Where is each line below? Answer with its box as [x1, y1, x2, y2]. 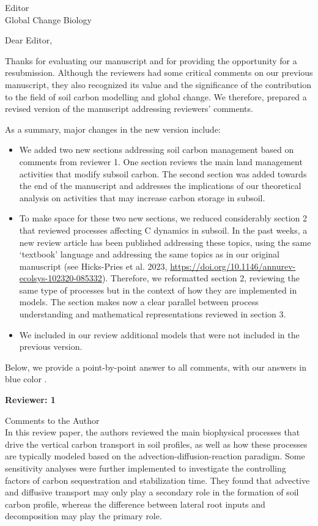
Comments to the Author [5, 413, 100, 426]
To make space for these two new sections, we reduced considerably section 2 [19, 212, 308, 224]
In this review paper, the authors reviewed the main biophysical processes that [5, 426, 300, 439]
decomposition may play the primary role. [5, 509, 162, 522]
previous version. [19, 340, 83, 353]
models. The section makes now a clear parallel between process [19, 295, 259, 308]
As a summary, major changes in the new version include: [5, 122, 221, 135]
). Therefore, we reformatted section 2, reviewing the [102, 272, 300, 284]
